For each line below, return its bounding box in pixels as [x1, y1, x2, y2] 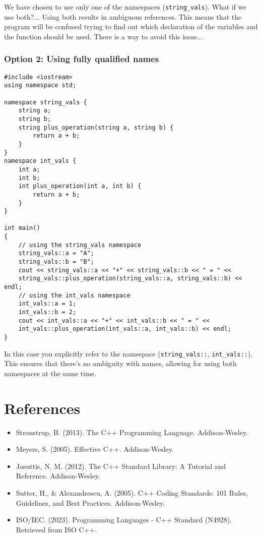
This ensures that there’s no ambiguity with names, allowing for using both [4, 358, 237, 369]
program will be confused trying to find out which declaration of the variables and [4, 21, 258, 32]
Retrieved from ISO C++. [16, 524, 97, 534]
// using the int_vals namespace [18, 291, 130, 299]
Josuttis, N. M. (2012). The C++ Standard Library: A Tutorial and [16, 460, 226, 471]
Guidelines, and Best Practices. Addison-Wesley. [16, 497, 165, 508]
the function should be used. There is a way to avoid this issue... [4, 31, 203, 41]
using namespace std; [4, 82, 77, 89]
